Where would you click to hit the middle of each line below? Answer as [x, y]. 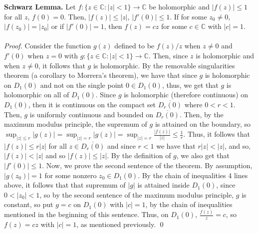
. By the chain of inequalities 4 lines [193, 175]
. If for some [188, 16]
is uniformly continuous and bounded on [91, 114]
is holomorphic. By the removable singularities [164, 65]
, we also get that [203, 155]
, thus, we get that [190, 85]
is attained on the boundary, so [203, 124]
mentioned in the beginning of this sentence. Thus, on [86, 214]
